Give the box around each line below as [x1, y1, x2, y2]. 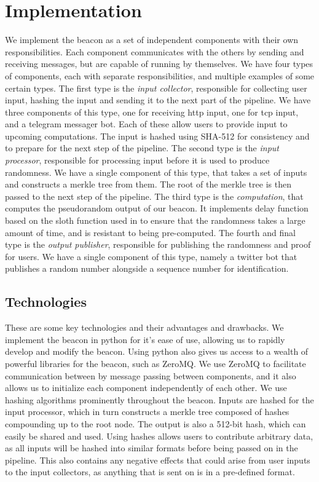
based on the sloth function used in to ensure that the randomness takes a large [5, 214, 305, 227]
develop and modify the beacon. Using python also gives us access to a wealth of [5, 345, 309, 358]
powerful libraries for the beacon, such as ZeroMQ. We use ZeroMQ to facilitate [5, 357, 306, 369]
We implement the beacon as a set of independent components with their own [5, 33, 299, 46]
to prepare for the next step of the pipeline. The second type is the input [5, 141, 279, 154]
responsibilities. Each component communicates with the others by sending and [5, 45, 304, 58]
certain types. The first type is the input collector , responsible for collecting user [5, 81, 307, 94]
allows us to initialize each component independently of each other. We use [5, 381, 287, 394]
